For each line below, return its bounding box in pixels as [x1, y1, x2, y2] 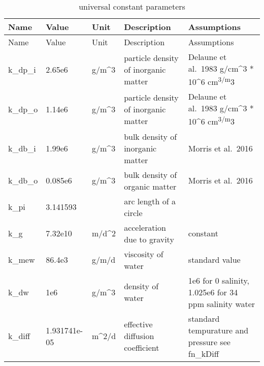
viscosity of [124, 248, 163, 260]
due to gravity [124, 233, 174, 245]
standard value [188, 254, 241, 266]
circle [124, 206, 143, 219]
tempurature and [188, 324, 249, 336]
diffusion [124, 330, 154, 342]
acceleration [124, 221, 166, 233]
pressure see [188, 335, 230, 348]
